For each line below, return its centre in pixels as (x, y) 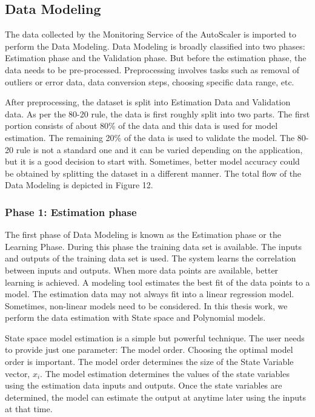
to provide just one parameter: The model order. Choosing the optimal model (149, 350)
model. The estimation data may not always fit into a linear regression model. (150, 294)
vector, (18, 373)
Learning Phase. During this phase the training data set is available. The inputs (154, 246)
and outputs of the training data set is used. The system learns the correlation (151, 258)
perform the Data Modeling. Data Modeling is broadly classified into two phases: (155, 46)
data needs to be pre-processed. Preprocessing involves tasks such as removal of (152, 69)
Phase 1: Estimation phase (71, 212)
